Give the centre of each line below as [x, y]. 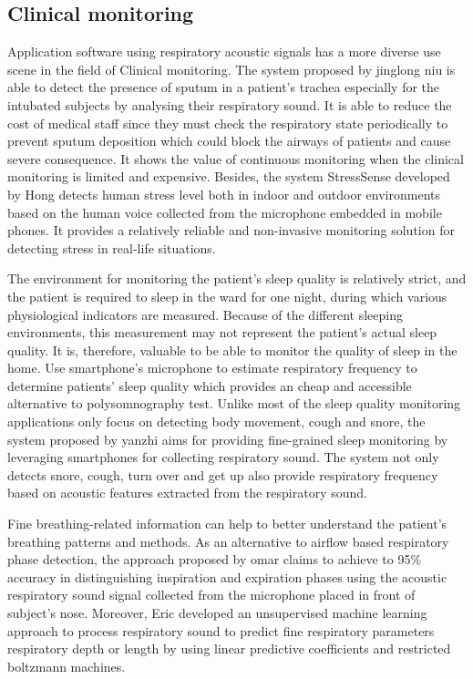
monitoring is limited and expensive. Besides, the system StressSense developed [229, 176]
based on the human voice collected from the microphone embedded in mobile [225, 212]
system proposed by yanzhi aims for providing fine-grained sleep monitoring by [228, 439]
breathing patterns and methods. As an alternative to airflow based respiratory [228, 541]
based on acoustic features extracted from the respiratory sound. [187, 493]
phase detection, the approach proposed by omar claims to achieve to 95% [215, 559]
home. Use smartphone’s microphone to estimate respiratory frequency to [212, 368]
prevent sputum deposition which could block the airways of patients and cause [229, 141]
